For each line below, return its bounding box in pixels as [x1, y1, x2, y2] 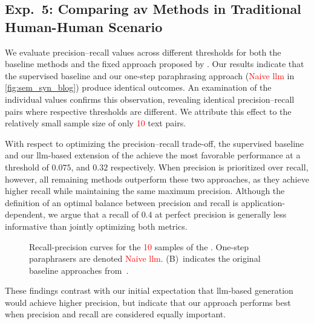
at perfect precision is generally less [155, 208, 287, 221]
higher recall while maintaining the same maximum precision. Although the [5, 184, 285, 197]
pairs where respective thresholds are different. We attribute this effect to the [5, 105, 292, 117]
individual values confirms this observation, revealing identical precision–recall [5, 92, 295, 105]
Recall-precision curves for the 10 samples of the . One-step [29, 240, 249, 253]
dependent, [5, 208, 45, 221]
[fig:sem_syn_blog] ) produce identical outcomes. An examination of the [5, 81, 272, 94]
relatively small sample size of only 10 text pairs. [5, 117, 186, 129]
